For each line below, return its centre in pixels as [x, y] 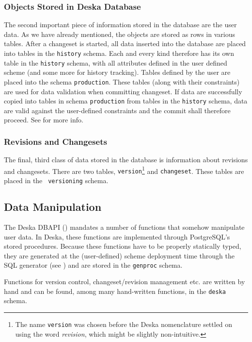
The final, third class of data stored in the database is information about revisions [126, 160]
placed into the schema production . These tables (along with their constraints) [122, 81]
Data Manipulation [53, 207]
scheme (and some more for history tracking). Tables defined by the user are [117, 72]
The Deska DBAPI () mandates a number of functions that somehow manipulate [124, 227]
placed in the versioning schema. [56, 180]
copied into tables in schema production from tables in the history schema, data [126, 101]
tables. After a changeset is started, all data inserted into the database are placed [125, 43]
